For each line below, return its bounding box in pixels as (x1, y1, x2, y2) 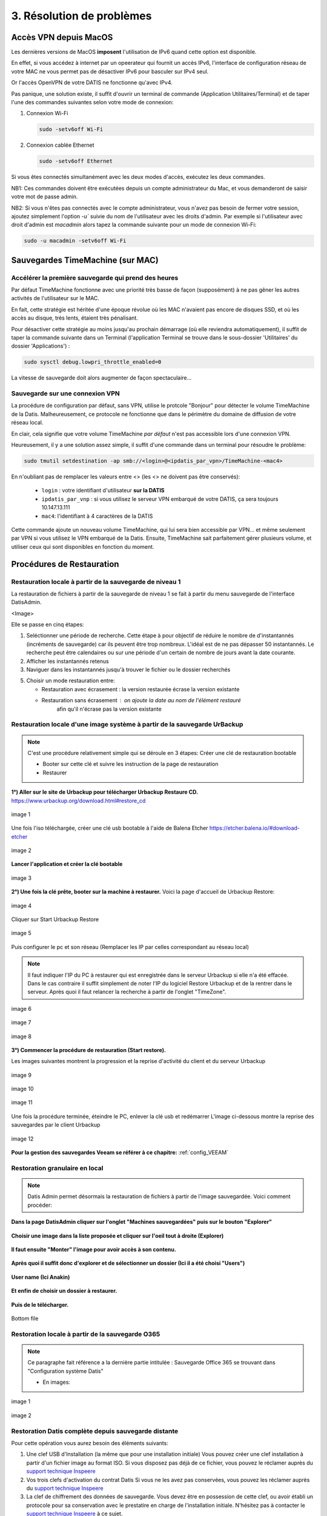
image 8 (11, 1033, 31, 1040)
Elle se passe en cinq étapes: (11, 621, 84, 628)
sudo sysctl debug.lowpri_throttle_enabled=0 (24, 358, 162, 366)
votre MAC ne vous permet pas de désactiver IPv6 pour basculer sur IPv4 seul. (11, 67, 209, 75)
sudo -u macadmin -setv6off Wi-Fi (24, 237, 127, 244)
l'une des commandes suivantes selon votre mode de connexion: (11, 99, 174, 106)
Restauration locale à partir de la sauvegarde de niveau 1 (11, 577, 181, 586)
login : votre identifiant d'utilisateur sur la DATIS (41, 487, 165, 494)
